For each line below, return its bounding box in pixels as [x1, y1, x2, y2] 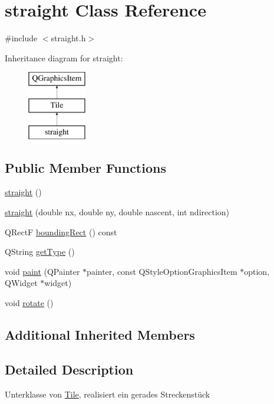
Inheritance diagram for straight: [5, 51, 123, 64]
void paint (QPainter [5, 265, 80, 277]
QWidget [5, 277, 38, 289]
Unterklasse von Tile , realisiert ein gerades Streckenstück [5, 387, 210, 400]
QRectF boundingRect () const [5, 225, 117, 238]
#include [5, 32, 38, 44]
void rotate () [5, 297, 54, 309]
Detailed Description [5, 360, 134, 378]
